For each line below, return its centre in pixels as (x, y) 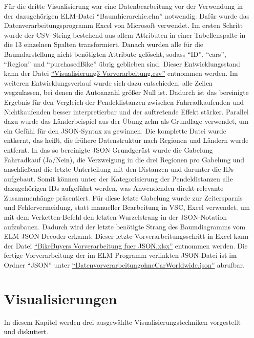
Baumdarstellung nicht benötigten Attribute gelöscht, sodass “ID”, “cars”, (115, 54)
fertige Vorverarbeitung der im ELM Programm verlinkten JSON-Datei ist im (120, 255)
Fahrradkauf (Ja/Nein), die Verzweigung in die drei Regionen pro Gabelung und (124, 159)
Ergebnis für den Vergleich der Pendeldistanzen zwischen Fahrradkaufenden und (124, 101)
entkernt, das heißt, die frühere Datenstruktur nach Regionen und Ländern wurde (126, 140)
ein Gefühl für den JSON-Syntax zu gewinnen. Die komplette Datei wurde (115, 130)
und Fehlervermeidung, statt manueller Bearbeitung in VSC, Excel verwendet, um (127, 207)
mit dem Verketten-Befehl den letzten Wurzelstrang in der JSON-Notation (116, 217)
